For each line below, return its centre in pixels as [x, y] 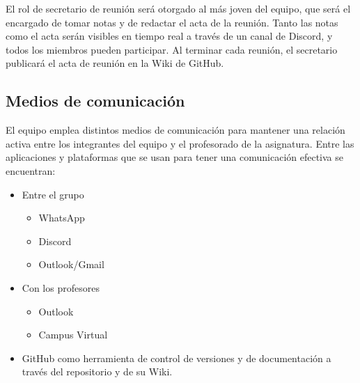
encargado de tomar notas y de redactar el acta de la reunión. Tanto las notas [172, 22]
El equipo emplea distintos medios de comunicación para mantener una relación [175, 130]
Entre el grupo [53, 194]
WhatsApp [62, 218]
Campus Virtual [73, 335]
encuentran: [31, 170]
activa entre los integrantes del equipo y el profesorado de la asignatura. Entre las [180, 143]
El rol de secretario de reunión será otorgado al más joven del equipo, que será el [178, 8]
